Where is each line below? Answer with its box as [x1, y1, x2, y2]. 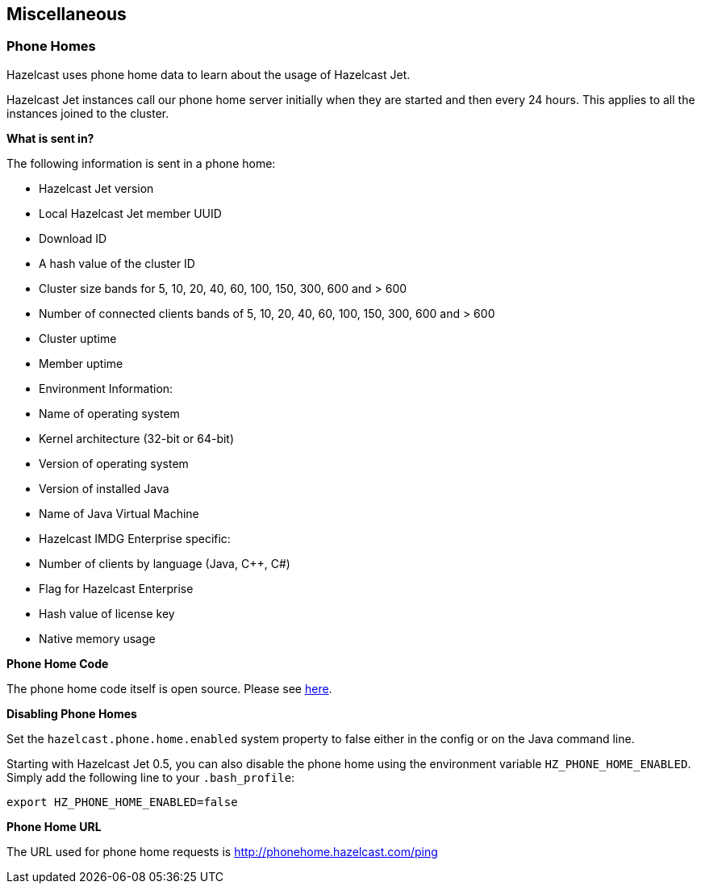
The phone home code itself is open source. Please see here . [6, 681, 332, 696]
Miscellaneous [6, 4, 127, 24]
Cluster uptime [39, 331, 117, 345]
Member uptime [39, 356, 123, 370]
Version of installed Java [39, 481, 169, 495]
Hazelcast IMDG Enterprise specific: [39, 531, 231, 545]
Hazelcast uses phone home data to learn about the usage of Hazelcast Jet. [6, 67, 411, 81]
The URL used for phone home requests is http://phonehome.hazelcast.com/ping [6, 844, 438, 859]
